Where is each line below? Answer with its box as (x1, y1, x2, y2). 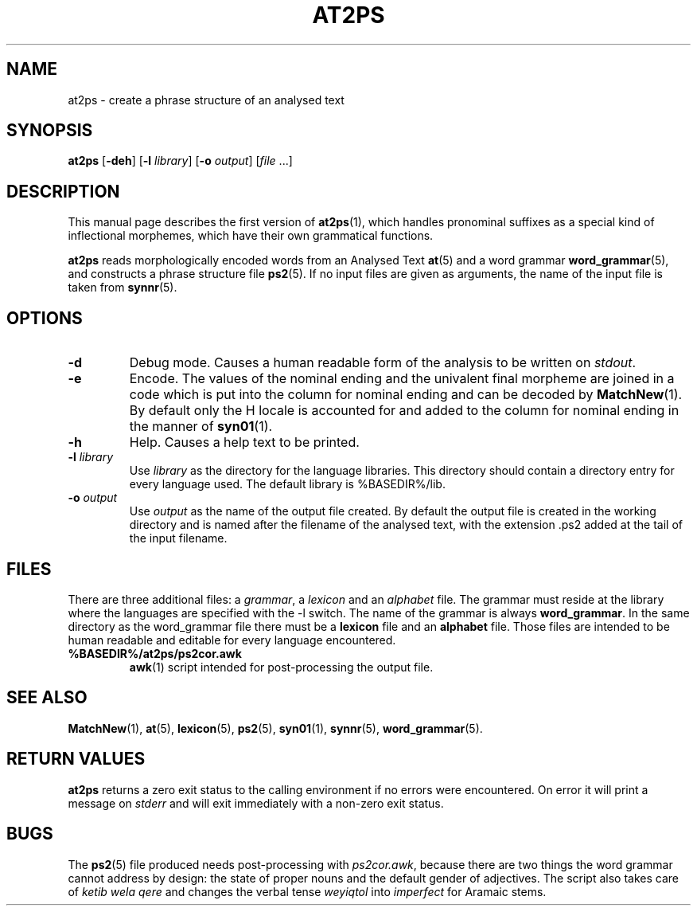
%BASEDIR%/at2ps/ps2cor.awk (68, 646, 242, 660)
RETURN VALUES (6, 749, 146, 769)
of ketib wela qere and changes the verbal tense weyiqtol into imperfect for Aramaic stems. (68, 884, 547, 898)
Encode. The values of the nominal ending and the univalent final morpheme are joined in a (129, 370, 675, 387)
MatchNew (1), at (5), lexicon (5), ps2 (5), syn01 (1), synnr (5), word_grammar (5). (68, 721, 483, 735)
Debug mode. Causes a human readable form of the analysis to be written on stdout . (129, 354, 637, 371)
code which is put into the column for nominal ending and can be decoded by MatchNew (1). (129, 386, 683, 403)
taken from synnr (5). (68, 280, 177, 295)
